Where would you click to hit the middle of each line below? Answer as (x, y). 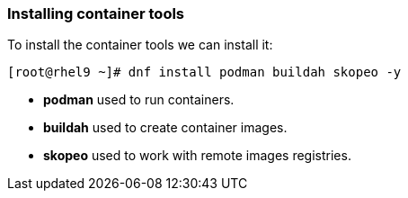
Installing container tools (96, 13)
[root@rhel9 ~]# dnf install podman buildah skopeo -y (204, 72)
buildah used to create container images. (165, 128)
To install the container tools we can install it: (140, 45)
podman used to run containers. (139, 100)
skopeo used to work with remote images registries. (197, 156)
